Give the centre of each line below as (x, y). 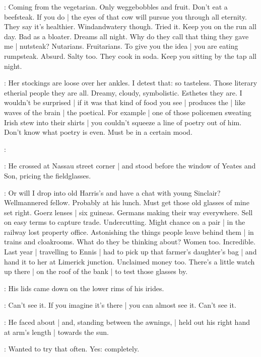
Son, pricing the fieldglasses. (48, 175)
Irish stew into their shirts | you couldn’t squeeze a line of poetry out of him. (123, 122)
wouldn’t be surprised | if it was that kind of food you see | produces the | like (125, 102)
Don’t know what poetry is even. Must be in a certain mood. (98, 132)
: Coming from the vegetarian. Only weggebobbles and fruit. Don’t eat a (116, 7)
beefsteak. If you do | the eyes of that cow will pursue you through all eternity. (125, 16)
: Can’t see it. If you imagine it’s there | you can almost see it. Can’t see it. (120, 305)
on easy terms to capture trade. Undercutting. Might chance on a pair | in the (125, 222)
